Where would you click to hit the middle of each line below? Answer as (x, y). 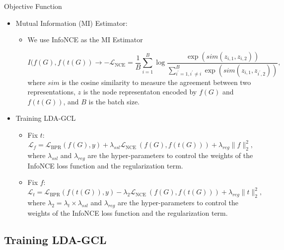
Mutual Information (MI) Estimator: (71, 23)
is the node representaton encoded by (140, 92)
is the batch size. (114, 101)
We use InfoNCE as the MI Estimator (85, 40)
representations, (51, 92)
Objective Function (33, 6)
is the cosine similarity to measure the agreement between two (156, 82)
